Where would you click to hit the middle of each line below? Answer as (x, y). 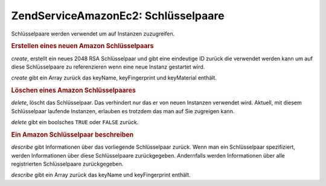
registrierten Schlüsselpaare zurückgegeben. (67, 164)
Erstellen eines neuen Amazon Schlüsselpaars (82, 46)
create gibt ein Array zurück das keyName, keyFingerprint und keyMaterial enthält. (114, 78)
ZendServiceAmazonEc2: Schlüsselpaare (118, 16)
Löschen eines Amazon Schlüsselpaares (73, 90)
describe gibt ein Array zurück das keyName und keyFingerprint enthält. (101, 175)
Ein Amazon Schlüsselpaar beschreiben (72, 134)
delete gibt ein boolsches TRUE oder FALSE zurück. (75, 122)
